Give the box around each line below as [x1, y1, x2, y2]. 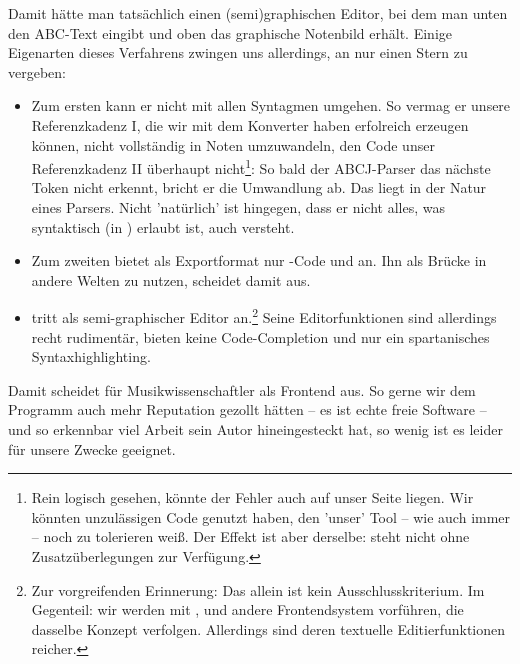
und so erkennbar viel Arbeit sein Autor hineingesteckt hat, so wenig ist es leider [8, 419, 503, 439]
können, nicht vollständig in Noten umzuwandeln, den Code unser [31, 134, 435, 155]
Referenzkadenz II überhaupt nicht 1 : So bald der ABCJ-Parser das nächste [31, 155, 491, 178]
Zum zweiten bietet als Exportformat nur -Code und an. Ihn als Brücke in [31, 250, 487, 271]
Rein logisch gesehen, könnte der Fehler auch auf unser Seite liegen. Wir [31, 487, 474, 508]
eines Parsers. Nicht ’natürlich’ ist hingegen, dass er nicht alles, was [31, 197, 445, 217]
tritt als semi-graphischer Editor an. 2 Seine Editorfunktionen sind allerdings [31, 304, 497, 328]
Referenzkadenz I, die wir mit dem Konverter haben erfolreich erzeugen [31, 114, 469, 135]
